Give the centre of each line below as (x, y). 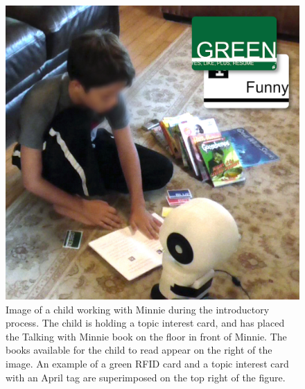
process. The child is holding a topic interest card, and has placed (145, 323)
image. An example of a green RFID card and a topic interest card (147, 363)
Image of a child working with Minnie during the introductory (138, 309)
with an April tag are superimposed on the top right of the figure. (146, 377)
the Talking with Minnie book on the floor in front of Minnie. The (146, 336)
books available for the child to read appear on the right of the (139, 350)
